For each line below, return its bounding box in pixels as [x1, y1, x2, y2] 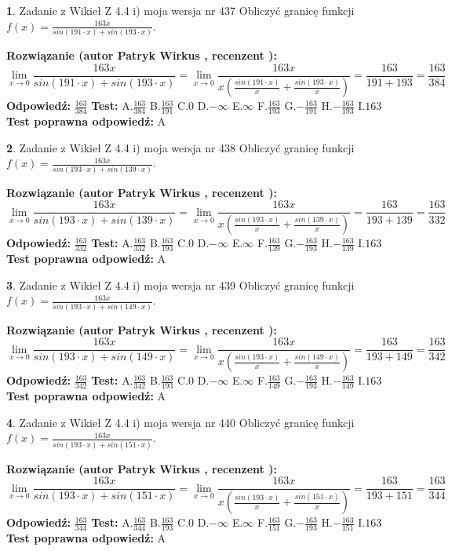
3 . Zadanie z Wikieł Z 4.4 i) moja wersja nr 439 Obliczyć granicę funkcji [6, 276, 355, 293]
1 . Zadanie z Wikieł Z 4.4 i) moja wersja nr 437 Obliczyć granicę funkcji [6, 2, 355, 18]
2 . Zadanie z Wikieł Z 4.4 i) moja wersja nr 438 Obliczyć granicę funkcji [6, 139, 355, 155]
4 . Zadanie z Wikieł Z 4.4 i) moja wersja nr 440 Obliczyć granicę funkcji [6, 414, 355, 430]
